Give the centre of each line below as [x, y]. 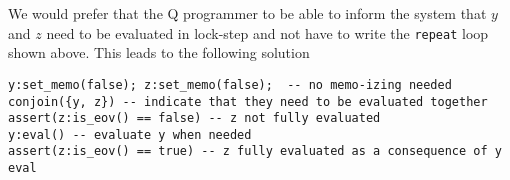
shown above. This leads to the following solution [159, 52]
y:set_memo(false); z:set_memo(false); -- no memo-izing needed [230, 84]
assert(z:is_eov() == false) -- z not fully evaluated [194, 118]
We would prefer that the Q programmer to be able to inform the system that [247, 13]
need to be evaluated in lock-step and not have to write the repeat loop [267, 32]
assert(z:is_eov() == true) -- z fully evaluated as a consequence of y [255, 151]
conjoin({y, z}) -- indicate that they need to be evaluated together [248, 101]
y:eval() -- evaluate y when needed [130, 134]
